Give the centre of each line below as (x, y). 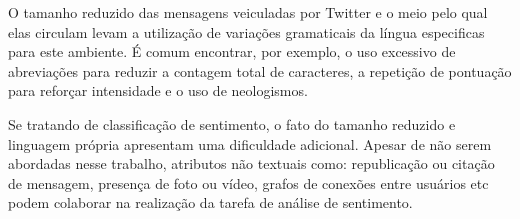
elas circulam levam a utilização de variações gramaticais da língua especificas (246, 31)
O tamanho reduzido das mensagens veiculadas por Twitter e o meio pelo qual (248, 12)
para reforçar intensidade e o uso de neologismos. (158, 90)
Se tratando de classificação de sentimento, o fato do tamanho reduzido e (232, 123)
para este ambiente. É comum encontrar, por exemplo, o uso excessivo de (232, 51)
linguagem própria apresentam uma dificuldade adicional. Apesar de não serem (250, 143)
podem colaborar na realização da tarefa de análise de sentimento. (210, 202)
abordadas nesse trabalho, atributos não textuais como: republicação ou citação (251, 163)
